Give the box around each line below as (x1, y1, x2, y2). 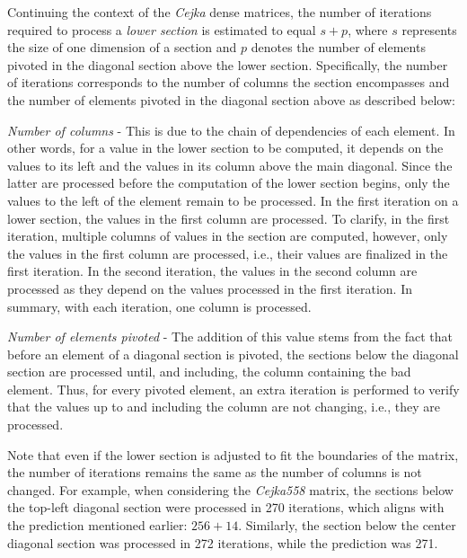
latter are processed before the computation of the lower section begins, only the (7, 173, 450, 192)
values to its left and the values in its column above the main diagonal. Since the (7, 155, 453, 174)
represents (401, 20, 457, 39)
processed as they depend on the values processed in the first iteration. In (7, 279, 413, 297)
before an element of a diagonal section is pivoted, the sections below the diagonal (7, 344, 459, 363)
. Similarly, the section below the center (238, 516, 456, 535)
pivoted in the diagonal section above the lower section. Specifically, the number (7, 55, 448, 74)
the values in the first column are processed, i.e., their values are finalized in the (7, 244, 448, 262)
